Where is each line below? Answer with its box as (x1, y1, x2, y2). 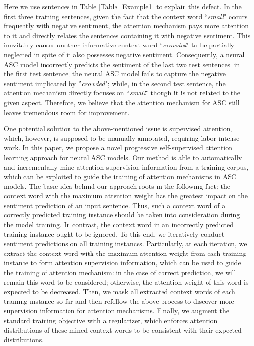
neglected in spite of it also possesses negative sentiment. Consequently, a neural (4, 49, 245, 59)
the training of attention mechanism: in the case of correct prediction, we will (4, 267, 236, 277)
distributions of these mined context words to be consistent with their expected (4, 324, 242, 335)
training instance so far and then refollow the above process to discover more (4, 296, 234, 306)
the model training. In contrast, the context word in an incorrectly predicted (4, 219, 233, 230)
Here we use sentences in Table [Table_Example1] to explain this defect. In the (4, 1, 242, 11)
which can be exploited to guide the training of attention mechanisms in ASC (4, 171, 237, 182)
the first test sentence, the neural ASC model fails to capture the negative (4, 69, 226, 79)
